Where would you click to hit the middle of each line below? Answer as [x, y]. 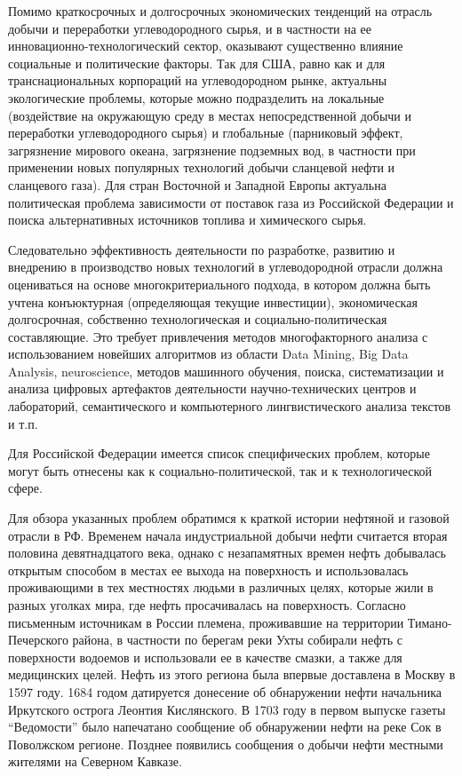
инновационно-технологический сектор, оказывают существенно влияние [206, 46]
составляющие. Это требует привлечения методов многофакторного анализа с [218, 336]
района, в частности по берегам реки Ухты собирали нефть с [237, 640]
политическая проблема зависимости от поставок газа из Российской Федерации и [231, 202]
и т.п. [23, 423]
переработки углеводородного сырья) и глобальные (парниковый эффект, [206, 133]
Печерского [38, 640]
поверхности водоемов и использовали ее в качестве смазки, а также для [205, 657]
